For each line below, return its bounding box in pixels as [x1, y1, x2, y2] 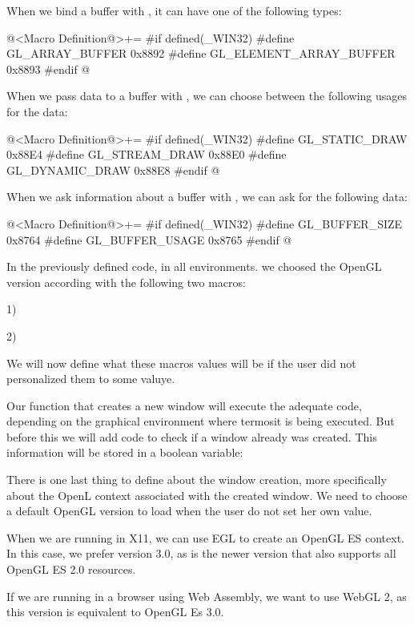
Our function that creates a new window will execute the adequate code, [6, 397, 362, 413]
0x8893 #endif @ [6, 60, 90, 77]
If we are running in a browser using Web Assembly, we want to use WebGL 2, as [6, 587, 407, 604]
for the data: [6, 103, 68, 119]
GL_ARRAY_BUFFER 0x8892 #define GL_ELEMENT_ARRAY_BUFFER [6, 45, 396, 62]
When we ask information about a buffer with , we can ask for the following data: [6, 188, 408, 205]
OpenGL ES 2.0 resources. [6, 561, 136, 578]
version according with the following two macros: [6, 273, 246, 290]
